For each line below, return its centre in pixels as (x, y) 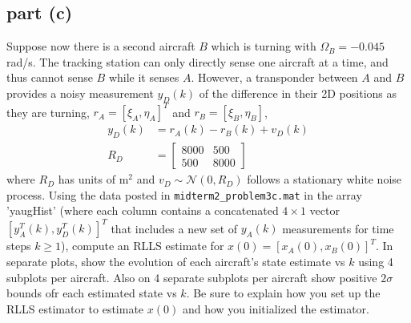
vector (324, 210)
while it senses (144, 77)
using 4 (376, 262)
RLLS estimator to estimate (75, 308)
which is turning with (264, 46)
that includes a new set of (174, 228)
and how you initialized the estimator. (276, 308)
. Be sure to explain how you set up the (283, 293)
